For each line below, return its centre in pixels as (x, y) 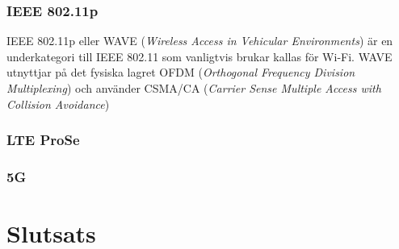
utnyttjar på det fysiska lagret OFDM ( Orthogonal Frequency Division (181, 72)
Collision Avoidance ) (58, 104)
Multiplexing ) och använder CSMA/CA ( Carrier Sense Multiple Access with (194, 88)
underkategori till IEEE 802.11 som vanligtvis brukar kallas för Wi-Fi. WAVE (199, 56)
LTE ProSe (43, 140)
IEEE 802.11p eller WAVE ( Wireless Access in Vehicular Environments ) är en (200, 41)
